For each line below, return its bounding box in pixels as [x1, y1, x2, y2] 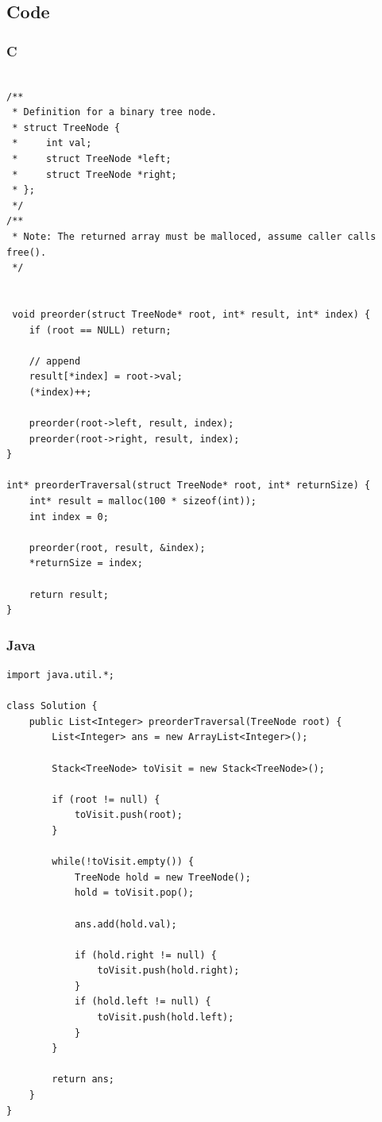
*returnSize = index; [29, 557, 143, 569]
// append [29, 355, 81, 367]
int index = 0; [29, 511, 109, 522]
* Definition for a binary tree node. [12, 106, 217, 118]
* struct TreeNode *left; [12, 152, 172, 164]
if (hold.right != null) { [74, 949, 217, 961]
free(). [6, 246, 47, 258]
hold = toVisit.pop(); [74, 887, 195, 899]
